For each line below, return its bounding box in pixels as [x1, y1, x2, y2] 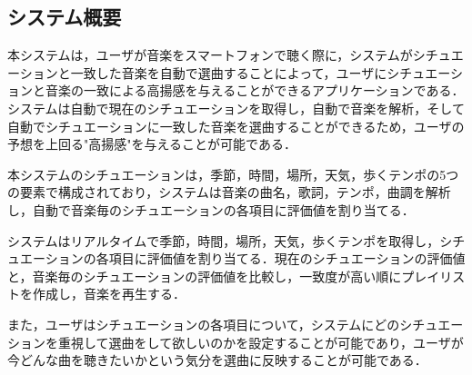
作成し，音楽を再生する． [32, 284, 186, 303]
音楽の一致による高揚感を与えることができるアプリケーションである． [45, 81, 465, 100]
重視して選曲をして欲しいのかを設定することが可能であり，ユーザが [57, 332, 464, 351]
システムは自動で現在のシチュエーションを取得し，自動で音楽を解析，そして [7, 98, 465, 117]
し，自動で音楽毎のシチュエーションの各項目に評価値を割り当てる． [7, 200, 415, 219]
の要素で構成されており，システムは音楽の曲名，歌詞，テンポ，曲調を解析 [7, 183, 451, 202]
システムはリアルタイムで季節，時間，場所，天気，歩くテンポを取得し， [7, 231, 440, 250]
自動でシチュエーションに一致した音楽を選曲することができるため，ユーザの [7, 116, 465, 135]
